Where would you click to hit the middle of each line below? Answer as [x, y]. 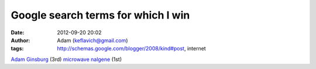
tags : [17, 49]
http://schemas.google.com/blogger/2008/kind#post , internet [131, 49]
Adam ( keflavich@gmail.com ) [92, 40]
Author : [20, 40]
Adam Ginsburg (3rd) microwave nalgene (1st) [66, 59]
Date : [18, 32]
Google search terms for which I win [100, 15]
